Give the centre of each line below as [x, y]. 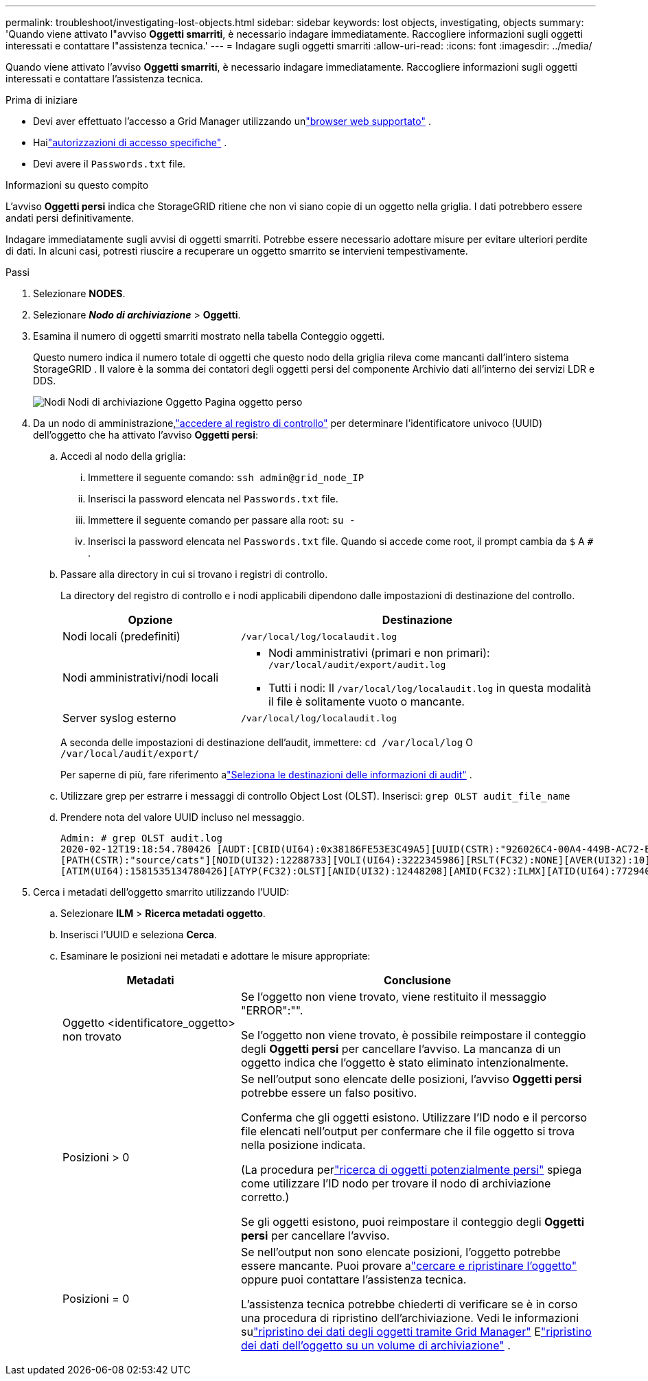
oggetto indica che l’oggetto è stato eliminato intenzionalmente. [405, 1063]
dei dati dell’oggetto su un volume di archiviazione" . [375, 1345]
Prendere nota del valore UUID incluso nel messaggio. [183, 817]
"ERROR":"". [272, 1010]
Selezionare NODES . [79, 293]
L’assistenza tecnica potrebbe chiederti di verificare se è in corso [409, 1304]
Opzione [150, 620]
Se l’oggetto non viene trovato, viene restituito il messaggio [393, 997]
